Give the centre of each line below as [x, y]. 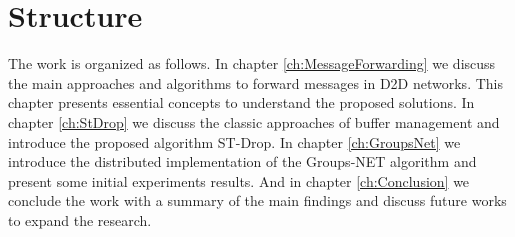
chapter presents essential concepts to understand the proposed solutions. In [241, 102]
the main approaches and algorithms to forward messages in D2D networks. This [255, 82]
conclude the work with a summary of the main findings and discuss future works [257, 200]
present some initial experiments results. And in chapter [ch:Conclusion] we [239, 180]
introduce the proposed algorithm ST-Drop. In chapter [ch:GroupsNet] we [234, 141]
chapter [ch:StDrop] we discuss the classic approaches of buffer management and [254, 121]
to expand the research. [80, 219]
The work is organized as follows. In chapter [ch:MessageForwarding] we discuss [252, 63]
